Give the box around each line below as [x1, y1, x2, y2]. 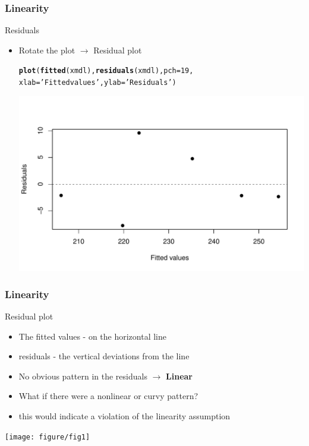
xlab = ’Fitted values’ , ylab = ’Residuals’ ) [18, 78, 176, 87]
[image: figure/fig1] [5, 432, 90, 441]
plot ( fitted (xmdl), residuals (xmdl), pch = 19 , [18, 67, 194, 75]
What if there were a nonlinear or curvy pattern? [18, 390, 198, 402]
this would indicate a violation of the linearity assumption [18, 409, 231, 422]
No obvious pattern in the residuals [18, 369, 147, 382]
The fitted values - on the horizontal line [18, 330, 167, 342]
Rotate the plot [18, 43, 75, 56]
